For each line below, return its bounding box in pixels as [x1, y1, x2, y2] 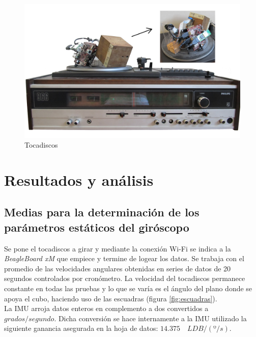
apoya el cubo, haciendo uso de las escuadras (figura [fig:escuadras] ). [4, 293, 217, 303]
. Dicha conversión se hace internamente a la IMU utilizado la [54, 313, 247, 323]
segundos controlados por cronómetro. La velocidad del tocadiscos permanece [4, 273, 245, 284]
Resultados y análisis [4, 169, 154, 190]
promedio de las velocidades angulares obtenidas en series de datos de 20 [4, 263, 231, 273]
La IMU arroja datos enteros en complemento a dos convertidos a [4, 303, 209, 314]
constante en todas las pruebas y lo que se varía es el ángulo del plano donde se [4, 283, 252, 294]
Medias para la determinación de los [4, 204, 200, 220]
